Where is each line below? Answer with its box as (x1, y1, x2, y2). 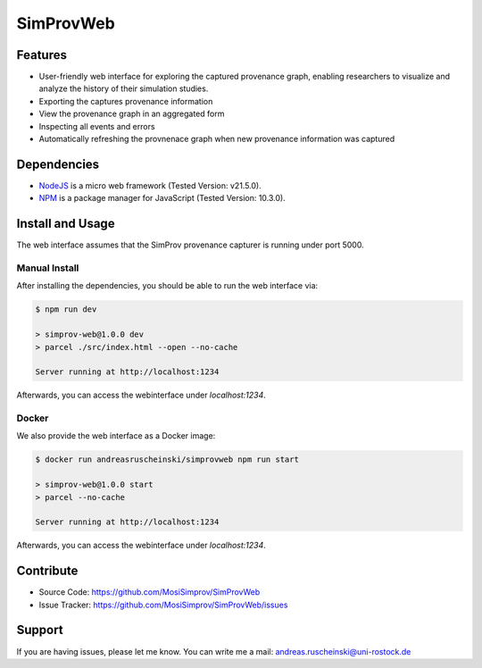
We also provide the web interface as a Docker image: (16, 430, 216, 441)
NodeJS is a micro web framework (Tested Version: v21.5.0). (38, 180, 262, 191)
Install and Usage (16, 216, 115, 231)
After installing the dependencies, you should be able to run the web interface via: (16, 280, 319, 291)
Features (16, 47, 67, 63)
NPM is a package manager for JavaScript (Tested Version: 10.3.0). (38, 193, 286, 204)
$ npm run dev (35, 305, 97, 314)
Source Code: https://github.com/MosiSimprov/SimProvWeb (38, 587, 261, 597)
